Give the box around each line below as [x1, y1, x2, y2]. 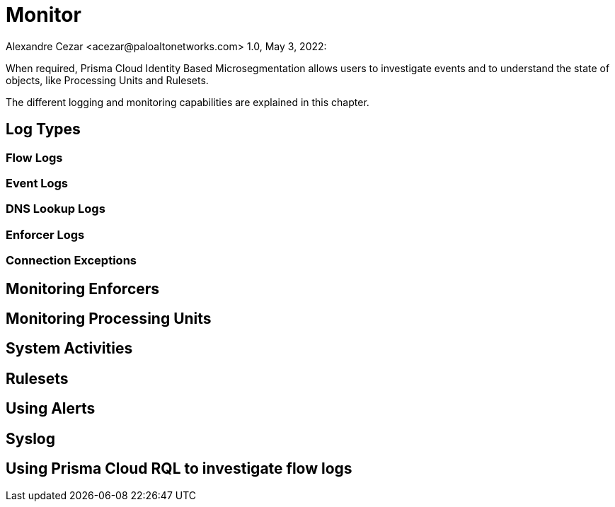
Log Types [6, 120, 81, 139]
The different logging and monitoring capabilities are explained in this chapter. [6, 95, 369, 108]
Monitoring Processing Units [6, 309, 212, 327]
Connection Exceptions [6, 253, 137, 268]
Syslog [6, 429, 55, 448]
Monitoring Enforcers [6, 279, 160, 298]
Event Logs [6, 175, 69, 190]
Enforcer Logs [6, 227, 85, 242]
